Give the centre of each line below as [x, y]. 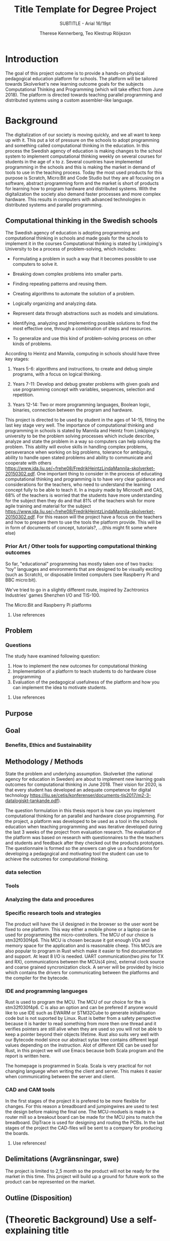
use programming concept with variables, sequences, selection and [83, 390]
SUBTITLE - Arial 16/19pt [85, 23]
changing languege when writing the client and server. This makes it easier [84, 1071]
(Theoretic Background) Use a [70, 1219]
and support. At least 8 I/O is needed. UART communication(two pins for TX [84, 956]
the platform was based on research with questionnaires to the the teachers [84, 837]
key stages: [17, 359]
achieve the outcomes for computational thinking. [57, 859]
